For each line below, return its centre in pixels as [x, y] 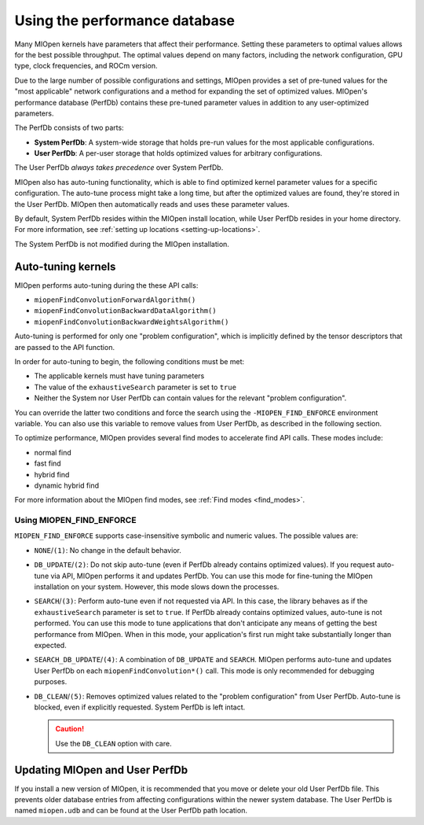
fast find [48, 463]
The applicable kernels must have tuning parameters [119, 376]
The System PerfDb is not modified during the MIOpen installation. [122, 244]
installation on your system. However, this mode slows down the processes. [157, 587]
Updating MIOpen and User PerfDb [101, 770]
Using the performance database [125, 20]
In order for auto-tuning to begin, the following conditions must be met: [130, 362]
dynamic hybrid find [67, 485]
